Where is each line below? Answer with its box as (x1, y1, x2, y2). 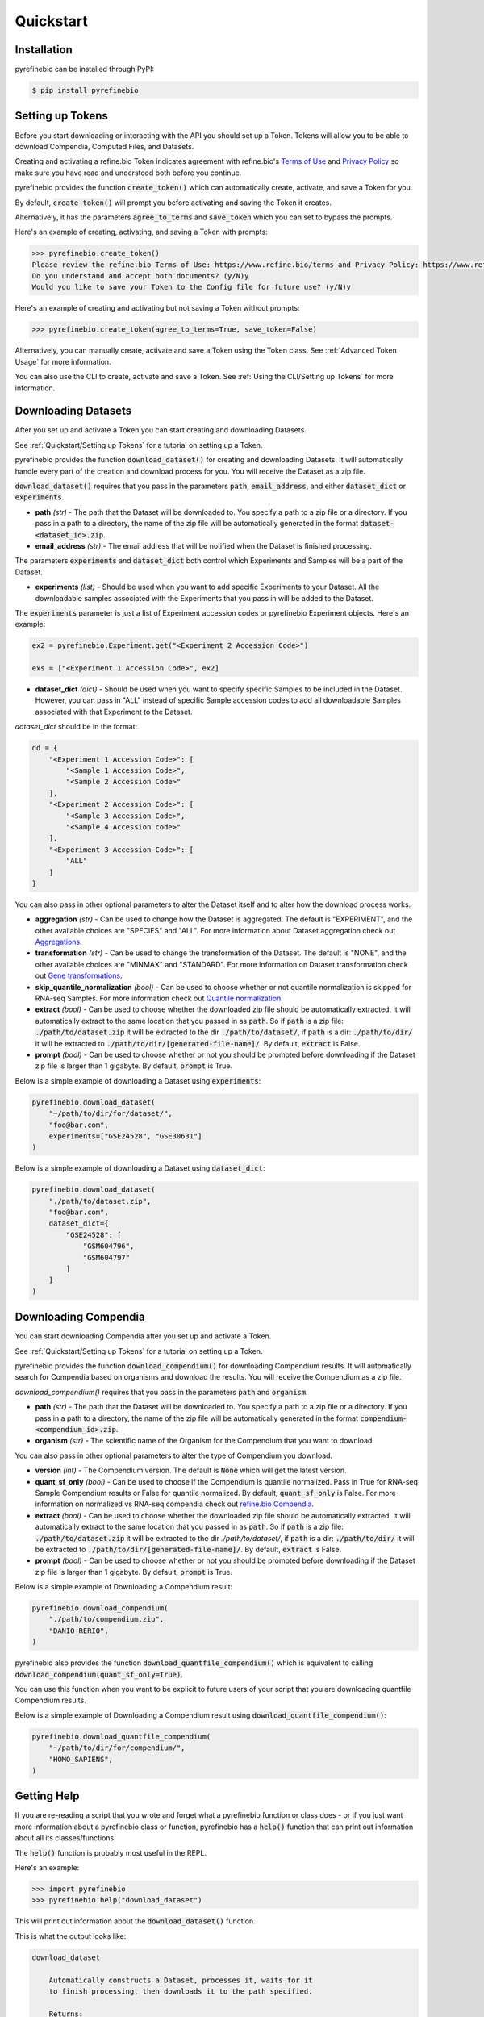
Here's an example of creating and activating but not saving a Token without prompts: (15, 303, 300, 313)
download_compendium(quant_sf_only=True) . (15, 1669, 183, 1679)
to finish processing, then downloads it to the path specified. (48, 1986, 313, 1996)
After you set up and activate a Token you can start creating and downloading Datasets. (15, 425, 307, 435)
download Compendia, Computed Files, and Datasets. (15, 141, 194, 151)
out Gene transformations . (35, 971, 123, 980)
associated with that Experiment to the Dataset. (35, 707, 193, 716)
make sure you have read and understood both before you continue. (15, 168, 242, 177)
